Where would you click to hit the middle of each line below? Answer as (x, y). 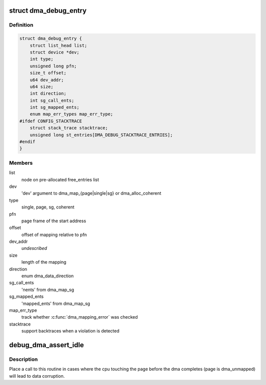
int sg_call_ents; (52, 100)
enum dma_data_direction (48, 276)
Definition (21, 25)
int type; (42, 59)
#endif (27, 142)
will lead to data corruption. (37, 376)
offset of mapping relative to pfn (54, 235)
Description (23, 359)
